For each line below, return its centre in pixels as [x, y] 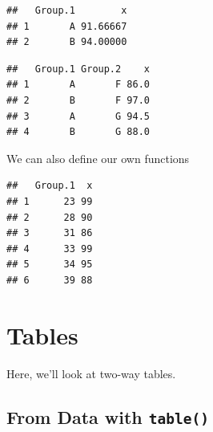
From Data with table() [108, 416]
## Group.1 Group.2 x [78, 69]
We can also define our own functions [98, 158]
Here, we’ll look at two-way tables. [91, 373]
